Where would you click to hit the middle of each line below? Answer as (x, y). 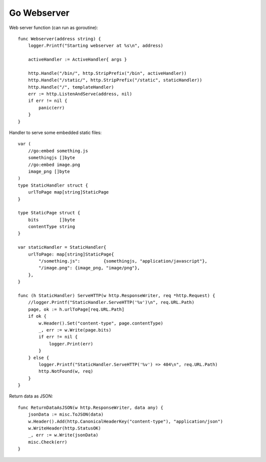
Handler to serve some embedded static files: (55, 132)
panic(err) (52, 108)
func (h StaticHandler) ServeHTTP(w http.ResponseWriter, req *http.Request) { (116, 296)
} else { (38, 358)
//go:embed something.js (58, 151)
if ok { (37, 316)
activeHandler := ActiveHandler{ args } (78, 60)
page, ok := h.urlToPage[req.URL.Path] (76, 309)
